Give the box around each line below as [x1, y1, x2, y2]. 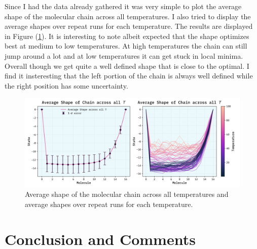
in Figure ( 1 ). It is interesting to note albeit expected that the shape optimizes [5, 30, 249, 41]
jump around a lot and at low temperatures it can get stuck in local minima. [5, 50, 243, 61]
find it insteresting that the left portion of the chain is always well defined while [5, 70, 253, 81]
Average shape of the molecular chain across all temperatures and [25, 189, 229, 199]
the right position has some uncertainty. [5, 80, 128, 91]
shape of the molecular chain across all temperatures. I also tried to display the [5, 11, 251, 21]
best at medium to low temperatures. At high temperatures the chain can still [5, 40, 247, 51]
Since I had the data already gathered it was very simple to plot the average [5, 1, 242, 11]
